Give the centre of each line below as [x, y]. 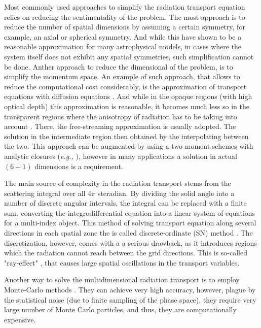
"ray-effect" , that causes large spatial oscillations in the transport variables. [122, 262]
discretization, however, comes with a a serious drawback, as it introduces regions [130, 242]
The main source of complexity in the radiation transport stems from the [118, 183]
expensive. [20, 319]
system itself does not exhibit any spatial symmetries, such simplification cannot [129, 56]
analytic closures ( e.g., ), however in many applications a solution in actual [121, 156]
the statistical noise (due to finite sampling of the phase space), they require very [130, 299]
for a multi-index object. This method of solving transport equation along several [130, 223]
